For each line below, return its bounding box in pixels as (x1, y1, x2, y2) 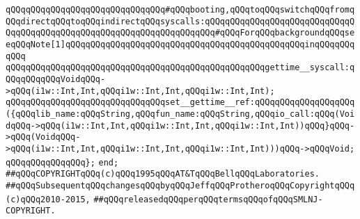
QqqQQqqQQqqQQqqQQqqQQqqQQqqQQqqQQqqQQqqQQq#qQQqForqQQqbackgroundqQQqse (6, 28, 355, 38)
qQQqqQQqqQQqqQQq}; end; (6, 157, 119, 168)
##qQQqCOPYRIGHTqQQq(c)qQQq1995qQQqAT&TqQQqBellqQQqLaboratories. (6, 169, 320, 179)
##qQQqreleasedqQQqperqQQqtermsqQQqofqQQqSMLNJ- (93, 194, 323, 204)
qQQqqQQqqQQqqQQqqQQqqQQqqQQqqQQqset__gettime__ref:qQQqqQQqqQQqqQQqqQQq (6, 97, 355, 108)
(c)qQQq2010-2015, (6, 194, 91, 204)
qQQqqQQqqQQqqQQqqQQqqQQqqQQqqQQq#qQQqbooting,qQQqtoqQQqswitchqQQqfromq (6, 5, 355, 15)
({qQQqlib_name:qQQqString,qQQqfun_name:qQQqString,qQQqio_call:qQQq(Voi (6, 108, 355, 119)
